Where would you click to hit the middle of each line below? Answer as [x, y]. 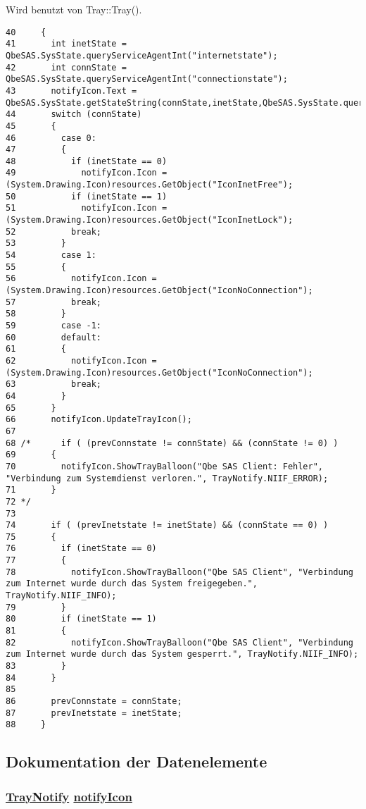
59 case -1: [54, 326]
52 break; [54, 231]
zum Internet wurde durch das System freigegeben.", [132, 584]
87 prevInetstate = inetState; [94, 713]
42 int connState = [66, 67]
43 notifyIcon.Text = [71, 91]
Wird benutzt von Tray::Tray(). [74, 9]
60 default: [54, 337]
